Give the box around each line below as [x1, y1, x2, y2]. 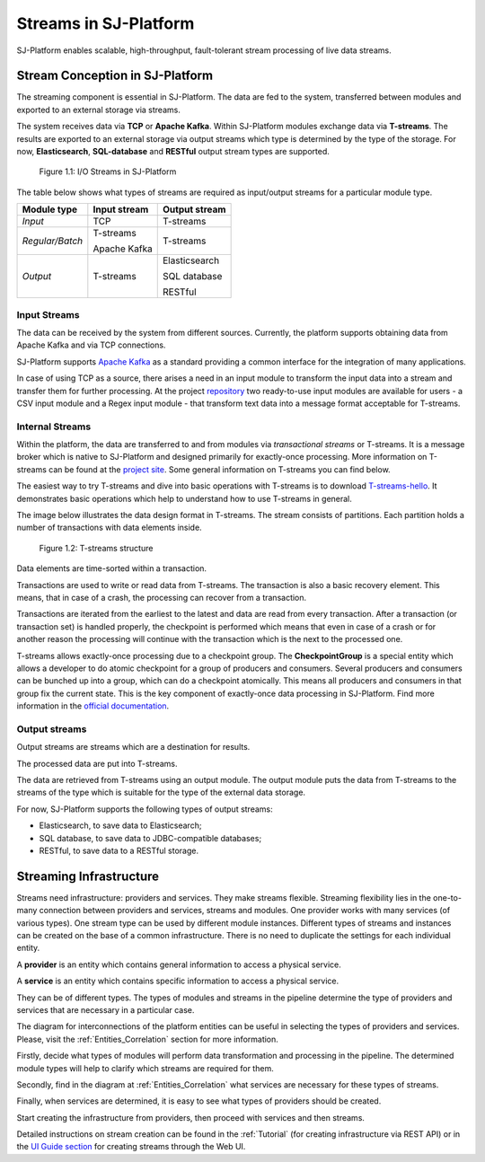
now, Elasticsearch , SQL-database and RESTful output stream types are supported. [16, 146, 330, 157]
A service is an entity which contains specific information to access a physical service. [16, 975, 339, 987]
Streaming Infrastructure [16, 868, 160, 884]
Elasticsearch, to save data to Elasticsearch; [39, 820, 202, 831]
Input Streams [16, 308, 80, 321]
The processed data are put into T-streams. [16, 758, 179, 769]
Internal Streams [16, 420, 92, 433]
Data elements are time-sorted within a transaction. [16, 563, 207, 574]
